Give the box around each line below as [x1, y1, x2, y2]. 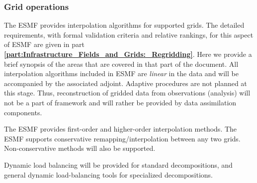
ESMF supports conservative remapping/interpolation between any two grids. [4, 133, 241, 143]
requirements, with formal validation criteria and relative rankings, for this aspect [4, 29, 254, 40]
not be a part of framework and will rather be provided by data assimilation [4, 97, 237, 107]
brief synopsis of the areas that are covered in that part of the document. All [4, 58, 239, 69]
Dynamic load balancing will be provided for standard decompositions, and [4, 159, 233, 170]
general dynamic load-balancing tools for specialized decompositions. [4, 169, 213, 180]
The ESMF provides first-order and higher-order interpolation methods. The [4, 124, 237, 134]
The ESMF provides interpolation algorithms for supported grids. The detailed [4, 20, 245, 30]
